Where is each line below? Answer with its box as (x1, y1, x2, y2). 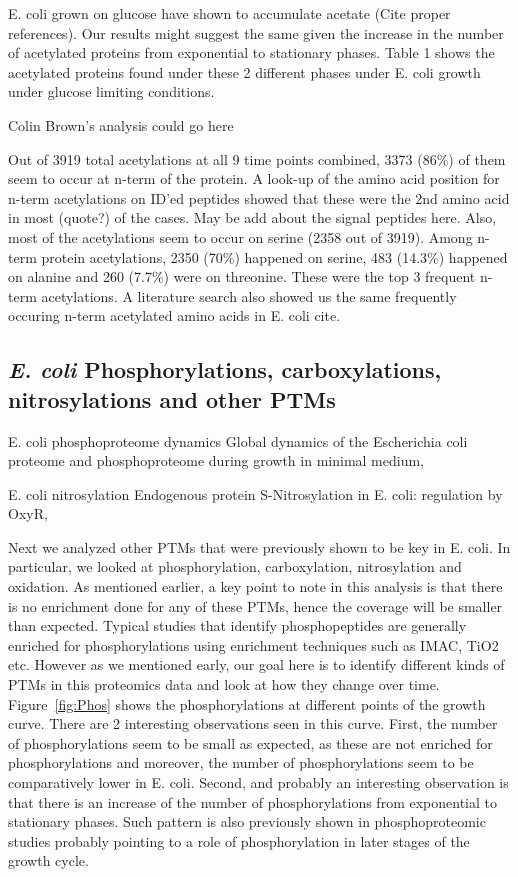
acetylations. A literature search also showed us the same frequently (41, 285, 457, 306)
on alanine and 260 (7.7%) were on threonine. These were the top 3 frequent (8, 266, 476, 287)
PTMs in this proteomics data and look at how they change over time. (8, 674, 440, 695)
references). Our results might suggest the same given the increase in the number (8, 22, 504, 43)
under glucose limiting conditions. (8, 81, 215, 102)
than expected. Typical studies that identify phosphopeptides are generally (8, 615, 467, 636)
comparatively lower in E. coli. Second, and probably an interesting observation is (8, 772, 509, 792)
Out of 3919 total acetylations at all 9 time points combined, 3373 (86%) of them (8, 148, 506, 169)
